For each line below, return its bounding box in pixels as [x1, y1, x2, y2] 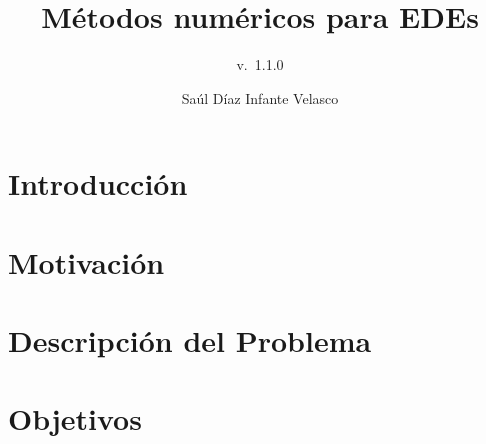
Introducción [8, 163, 188, 204]
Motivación [8, 241, 165, 282]
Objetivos [8, 398, 142, 439]
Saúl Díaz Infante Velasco [181, 87, 339, 108]
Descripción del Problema [8, 320, 372, 361]
